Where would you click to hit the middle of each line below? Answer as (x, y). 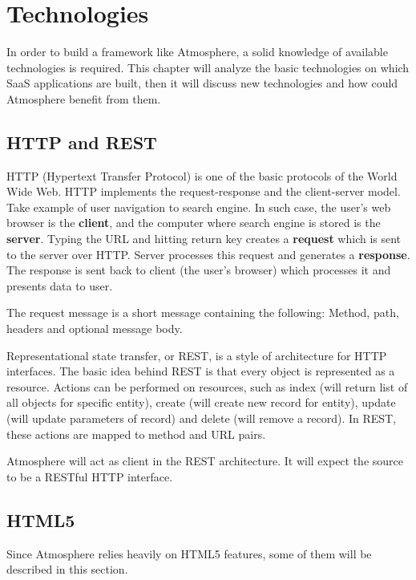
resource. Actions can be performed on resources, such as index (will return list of (207, 386)
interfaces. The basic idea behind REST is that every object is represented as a (201, 371)
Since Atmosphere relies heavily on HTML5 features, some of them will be (189, 553)
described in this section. (67, 569)
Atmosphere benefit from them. (84, 98)
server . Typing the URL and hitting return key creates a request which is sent (204, 239)
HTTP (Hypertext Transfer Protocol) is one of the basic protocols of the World (202, 175)
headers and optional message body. (95, 329)
